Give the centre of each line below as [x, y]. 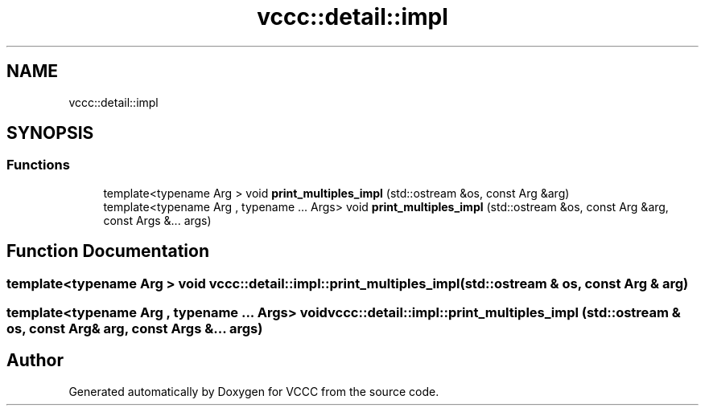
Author [35, 361]
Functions [38, 165]
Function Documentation [108, 251]
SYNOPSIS [50, 133]
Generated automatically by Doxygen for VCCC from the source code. [254, 391]
